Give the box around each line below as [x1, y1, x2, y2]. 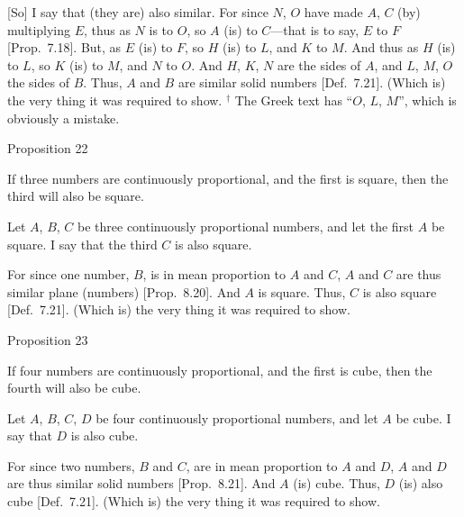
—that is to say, [270, 20, 359, 39]
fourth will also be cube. [7, 378, 141, 397]
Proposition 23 [7, 330, 88, 349]
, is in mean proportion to [142, 265, 287, 284]
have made [304, 3, 363, 21]
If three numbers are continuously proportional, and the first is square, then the [7, 168, 449, 187]
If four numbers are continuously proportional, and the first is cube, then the [7, 360, 432, 379]
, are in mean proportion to [186, 456, 338, 475]
